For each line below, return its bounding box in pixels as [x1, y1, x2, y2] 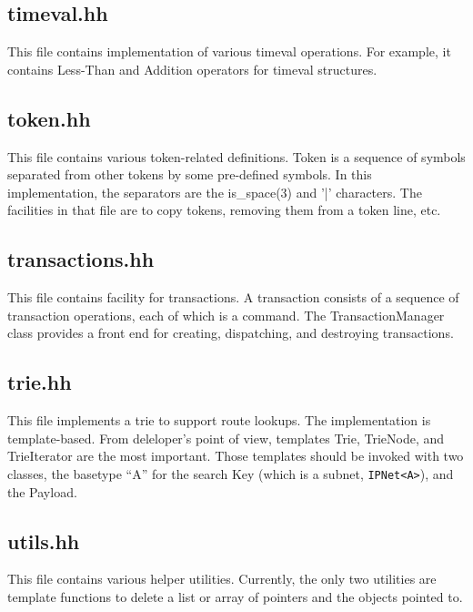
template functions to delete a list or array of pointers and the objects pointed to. [7, 586, 463, 606]
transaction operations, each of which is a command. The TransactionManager [7, 305, 445, 324]
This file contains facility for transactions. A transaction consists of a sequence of [7, 288, 459, 307]
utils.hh [7, 526, 80, 555]
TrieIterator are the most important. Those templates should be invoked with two [7, 446, 464, 465]
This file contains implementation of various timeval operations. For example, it [7, 42, 451, 61]
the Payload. [7, 482, 77, 501]
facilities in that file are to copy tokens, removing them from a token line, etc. [7, 200, 441, 219]
